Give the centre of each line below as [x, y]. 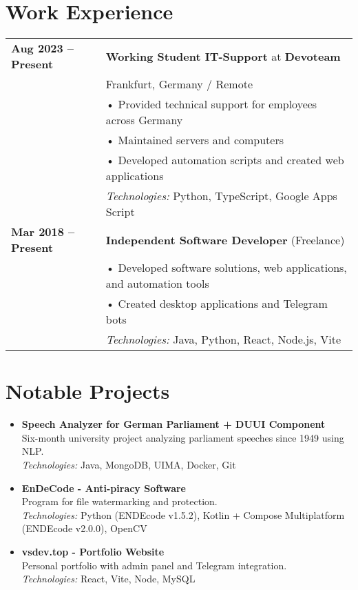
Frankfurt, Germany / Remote [179, 84]
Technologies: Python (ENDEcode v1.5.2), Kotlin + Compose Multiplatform [183, 514]
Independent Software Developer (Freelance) [225, 239]
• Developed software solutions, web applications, [226, 268]
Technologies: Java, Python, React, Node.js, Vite [223, 340]
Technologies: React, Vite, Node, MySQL [108, 579]
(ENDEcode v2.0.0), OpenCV [84, 528]
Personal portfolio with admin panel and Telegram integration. [154, 565]
